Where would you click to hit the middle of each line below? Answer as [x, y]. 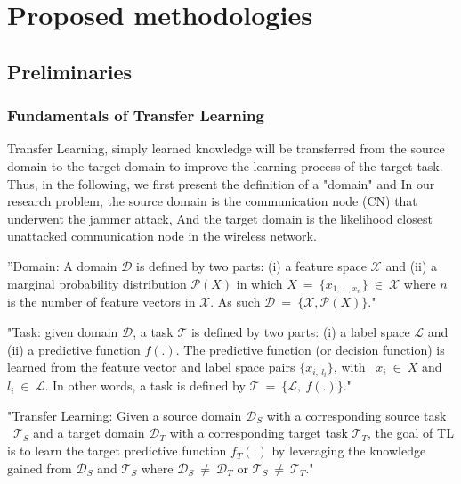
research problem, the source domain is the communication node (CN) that [212, 201]
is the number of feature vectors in [101, 302]
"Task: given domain [63, 331]
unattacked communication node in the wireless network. [162, 236]
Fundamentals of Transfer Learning [136, 115]
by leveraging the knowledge [349, 451]
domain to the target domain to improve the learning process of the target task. [225, 165]
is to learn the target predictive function [117, 451]
